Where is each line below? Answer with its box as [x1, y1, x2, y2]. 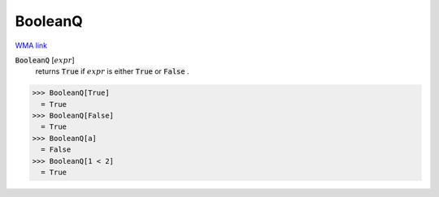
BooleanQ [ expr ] [15, 55, 75, 65]
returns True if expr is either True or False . [35, 66, 190, 76]
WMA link [15, 41, 48, 50]
